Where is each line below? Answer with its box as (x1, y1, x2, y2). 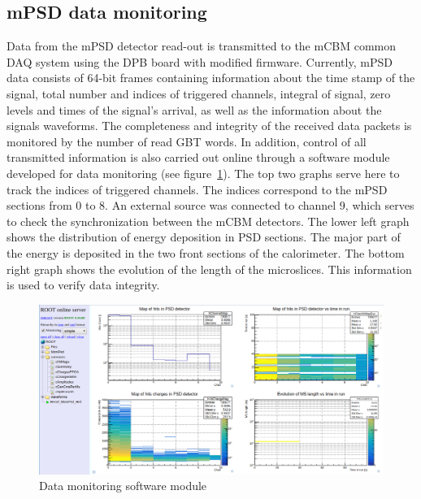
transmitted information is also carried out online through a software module (7, 149, 390, 166)
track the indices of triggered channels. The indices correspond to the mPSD (7, 180, 388, 197)
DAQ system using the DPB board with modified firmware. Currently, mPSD (7, 53, 393, 70)
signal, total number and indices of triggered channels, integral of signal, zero (7, 85, 391, 102)
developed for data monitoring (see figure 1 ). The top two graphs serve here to (7, 164, 400, 181)
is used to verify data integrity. (7, 276, 160, 293)
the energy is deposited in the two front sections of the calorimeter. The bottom (7, 244, 405, 261)
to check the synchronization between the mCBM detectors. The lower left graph (7, 212, 410, 229)
